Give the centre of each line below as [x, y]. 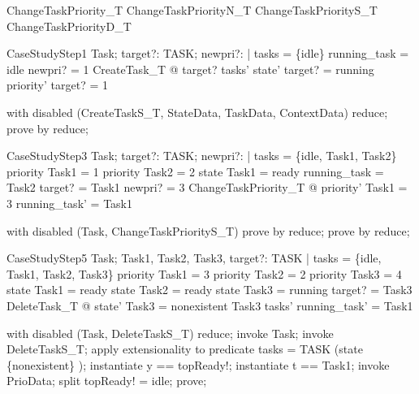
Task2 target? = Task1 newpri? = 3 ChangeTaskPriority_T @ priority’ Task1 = [207, 187]
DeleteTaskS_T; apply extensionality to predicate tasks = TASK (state [185, 349]
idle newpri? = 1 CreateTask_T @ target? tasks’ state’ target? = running [190, 69]
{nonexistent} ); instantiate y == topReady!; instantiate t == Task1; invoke [198, 364]
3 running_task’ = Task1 [69, 203]
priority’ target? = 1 [57, 85]
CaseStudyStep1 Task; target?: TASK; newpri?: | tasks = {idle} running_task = [208, 53]
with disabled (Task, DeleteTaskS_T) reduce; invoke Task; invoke [170, 333]
